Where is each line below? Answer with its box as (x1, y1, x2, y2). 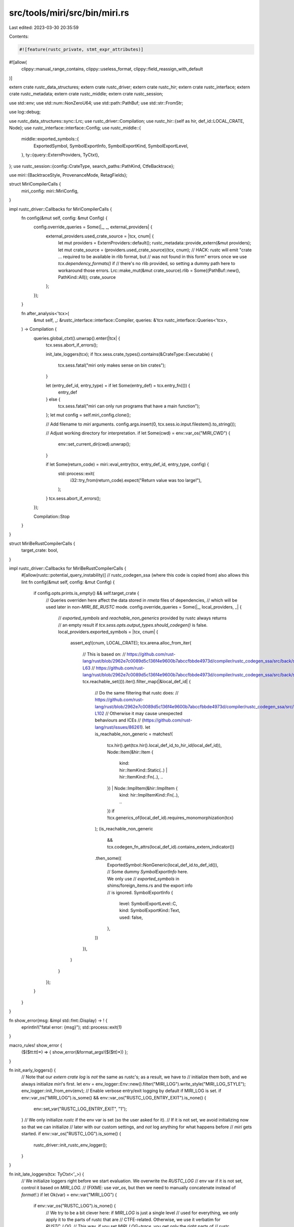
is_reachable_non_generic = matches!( (95, 731, 173, 737)
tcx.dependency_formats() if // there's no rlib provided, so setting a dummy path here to (58, 261, 235, 267)
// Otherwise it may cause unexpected (105, 710, 183, 716)
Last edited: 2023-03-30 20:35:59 (9, 25, 79, 30)
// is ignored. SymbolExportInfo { (107, 889, 173, 895)
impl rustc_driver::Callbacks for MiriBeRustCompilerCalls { (9, 565, 126, 571)
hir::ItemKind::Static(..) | (119, 767, 168, 773)
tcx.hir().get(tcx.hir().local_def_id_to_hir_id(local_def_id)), (107, 742, 222, 748)
